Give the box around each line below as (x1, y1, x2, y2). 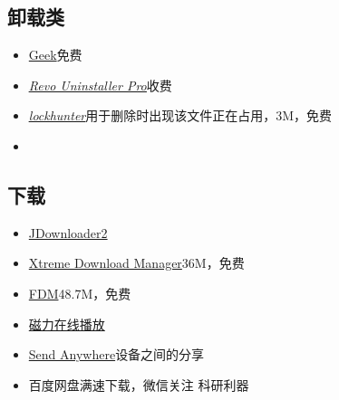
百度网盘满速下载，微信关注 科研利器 (28, 375, 249, 394)
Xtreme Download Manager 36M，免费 (28, 253, 245, 272)
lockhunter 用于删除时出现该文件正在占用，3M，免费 (28, 106, 333, 125)
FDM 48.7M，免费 (28, 283, 131, 302)
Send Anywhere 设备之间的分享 (28, 345, 205, 364)
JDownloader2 (28, 223, 108, 242)
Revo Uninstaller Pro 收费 (28, 75, 172, 94)
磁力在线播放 (28, 314, 105, 333)
